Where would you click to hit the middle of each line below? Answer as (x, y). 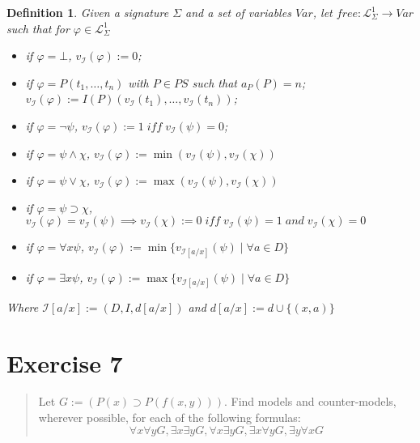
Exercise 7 (65, 362)
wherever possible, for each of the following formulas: (170, 417)
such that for (38, 28)
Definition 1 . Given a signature (88, 12)
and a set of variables (238, 12)
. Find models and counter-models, (310, 401)
